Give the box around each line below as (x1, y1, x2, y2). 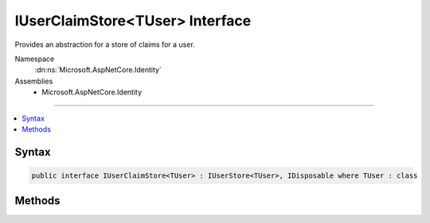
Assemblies (14, 76, 53, 86)
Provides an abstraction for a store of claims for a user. (14, 40, 195, 49)
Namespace (14, 54, 55, 63)
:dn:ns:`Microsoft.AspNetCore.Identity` (34, 65, 162, 75)
